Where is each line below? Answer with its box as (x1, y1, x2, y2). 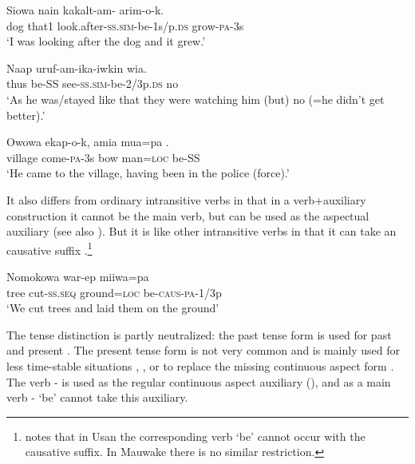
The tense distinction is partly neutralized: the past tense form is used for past (6, 326, 392, 343)
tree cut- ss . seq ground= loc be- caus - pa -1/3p (6, 284, 222, 300)
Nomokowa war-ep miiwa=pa (6, 268, 149, 284)
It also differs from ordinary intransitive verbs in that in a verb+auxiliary (6, 191, 366, 208)
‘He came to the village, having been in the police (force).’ (6, 165, 290, 181)
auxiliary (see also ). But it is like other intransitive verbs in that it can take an (6, 223, 397, 240)
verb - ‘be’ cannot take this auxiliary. (6, 389, 188, 406)
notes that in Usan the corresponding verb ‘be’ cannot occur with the (25, 427, 366, 444)
